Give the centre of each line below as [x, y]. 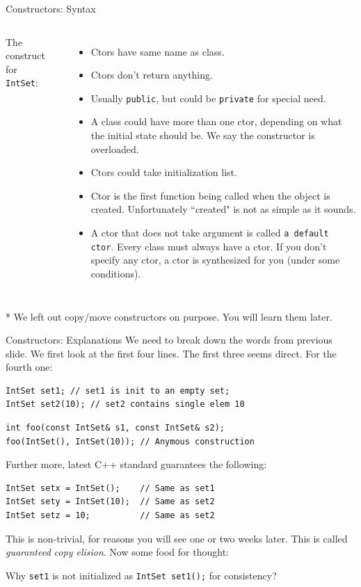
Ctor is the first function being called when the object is [210, 195]
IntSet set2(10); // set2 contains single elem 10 [125, 404]
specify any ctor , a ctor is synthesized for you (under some [215, 260]
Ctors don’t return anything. [152, 75]
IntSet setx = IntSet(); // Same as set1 [110, 488]
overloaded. [115, 148]
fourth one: [29, 367]
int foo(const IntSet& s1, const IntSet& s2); [115, 428]
